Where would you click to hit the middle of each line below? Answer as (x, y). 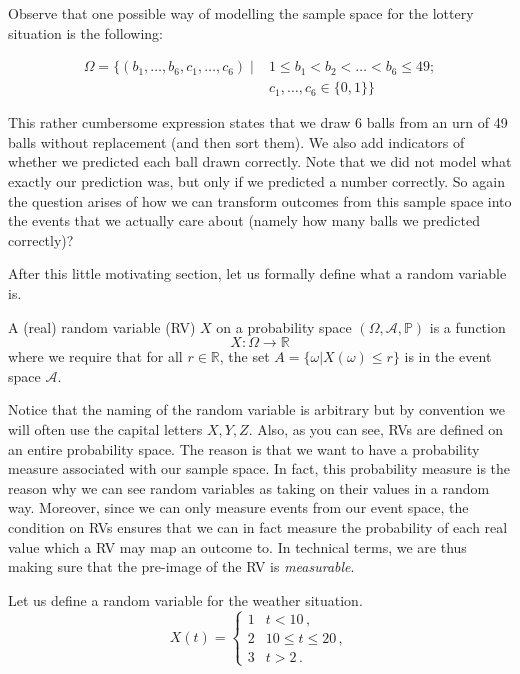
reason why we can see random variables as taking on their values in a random (249, 487)
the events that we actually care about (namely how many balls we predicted (244, 220)
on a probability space (284, 326)
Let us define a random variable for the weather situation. (185, 599)
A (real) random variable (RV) (102, 326)
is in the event (448, 356)
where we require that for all (95, 356)
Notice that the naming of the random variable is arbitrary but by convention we (256, 409)
